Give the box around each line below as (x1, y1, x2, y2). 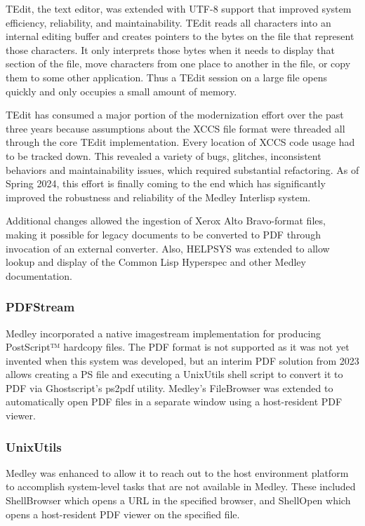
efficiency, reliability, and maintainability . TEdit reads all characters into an (6, 15, 331, 29)
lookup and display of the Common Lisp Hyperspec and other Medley (6, 255, 306, 269)
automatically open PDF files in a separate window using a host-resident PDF (6, 394, 343, 409)
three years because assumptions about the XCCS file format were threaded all (6, 121, 345, 135)
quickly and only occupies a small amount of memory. (6, 83, 237, 98)
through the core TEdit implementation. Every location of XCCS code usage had (6, 135, 355, 149)
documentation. (6, 268, 72, 283)
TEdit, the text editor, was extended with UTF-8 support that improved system (6, 1, 352, 15)
